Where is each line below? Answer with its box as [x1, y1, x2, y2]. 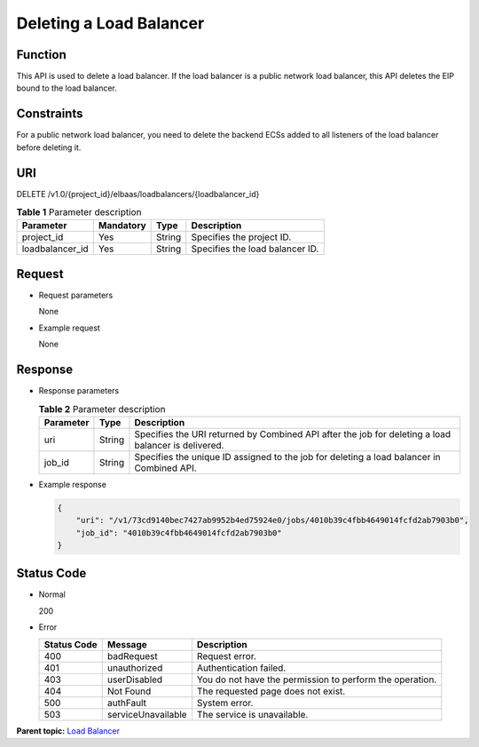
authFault [106, 696, 146, 709]
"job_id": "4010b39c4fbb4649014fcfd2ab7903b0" [75, 528, 283, 537]
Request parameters [38, 290, 114, 300]
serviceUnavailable [106, 708, 187, 720]
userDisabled [106, 673, 163, 686]
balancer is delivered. [134, 439, 224, 451]
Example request [38, 322, 101, 333]
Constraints [16, 107, 83, 122]
